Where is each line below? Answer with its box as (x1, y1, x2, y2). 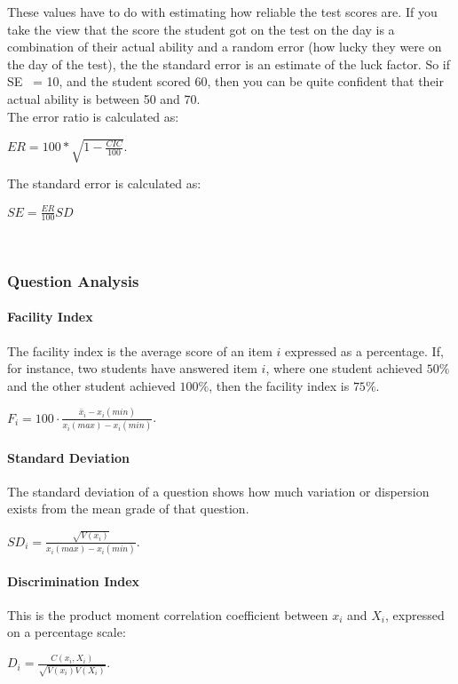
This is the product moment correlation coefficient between (7, 605, 328, 624)
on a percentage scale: (7, 623, 126, 641)
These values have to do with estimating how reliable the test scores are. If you (7, 3, 438, 20)
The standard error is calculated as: (7, 174, 201, 193)
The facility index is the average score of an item (7, 341, 272, 360)
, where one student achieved (265, 359, 423, 378)
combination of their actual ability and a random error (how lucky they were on (7, 37, 442, 56)
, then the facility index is (209, 376, 350, 394)
